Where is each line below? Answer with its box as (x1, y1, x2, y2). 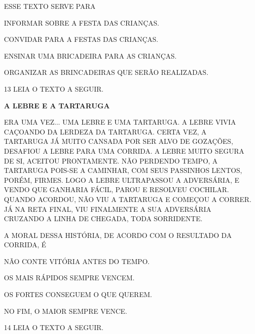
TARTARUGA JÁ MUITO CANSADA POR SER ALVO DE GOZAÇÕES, (4, 136, 233, 146)
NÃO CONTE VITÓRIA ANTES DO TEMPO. (4, 256, 150, 266)
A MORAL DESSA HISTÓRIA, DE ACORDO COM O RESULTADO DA (4, 230, 232, 240)
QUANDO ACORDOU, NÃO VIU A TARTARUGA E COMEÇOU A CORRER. (4, 194, 252, 204)
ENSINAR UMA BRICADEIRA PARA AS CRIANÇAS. (4, 50, 177, 61)
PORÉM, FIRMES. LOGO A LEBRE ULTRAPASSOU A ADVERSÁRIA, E (4, 174, 239, 185)
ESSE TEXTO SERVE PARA (4, 1, 96, 11)
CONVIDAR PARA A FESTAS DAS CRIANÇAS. (4, 34, 158, 44)
